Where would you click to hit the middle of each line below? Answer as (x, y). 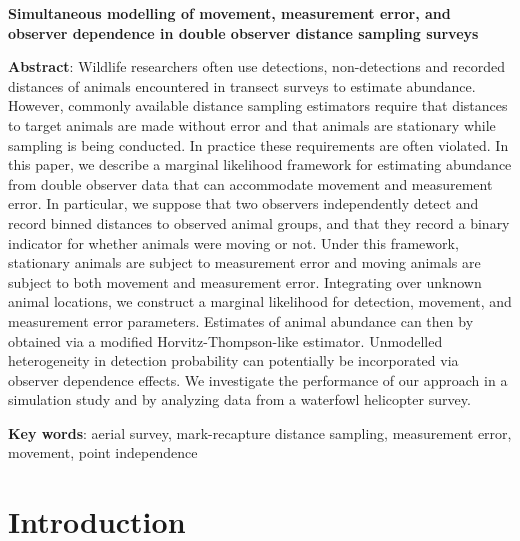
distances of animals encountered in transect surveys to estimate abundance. (242, 85)
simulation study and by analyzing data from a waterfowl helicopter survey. (239, 399)
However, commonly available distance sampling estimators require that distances (258, 105)
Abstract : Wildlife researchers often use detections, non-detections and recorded (256, 66)
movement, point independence (103, 452)
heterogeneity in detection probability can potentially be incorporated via (233, 360)
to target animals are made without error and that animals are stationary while (252, 124)
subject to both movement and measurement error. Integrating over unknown (245, 281)
